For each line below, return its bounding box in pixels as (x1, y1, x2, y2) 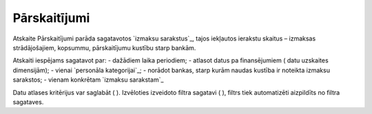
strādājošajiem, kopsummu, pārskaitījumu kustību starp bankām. (12, 43, 196, 52)
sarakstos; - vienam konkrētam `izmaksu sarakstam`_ (12, 76, 164, 84)
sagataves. (12, 98, 44, 106)
